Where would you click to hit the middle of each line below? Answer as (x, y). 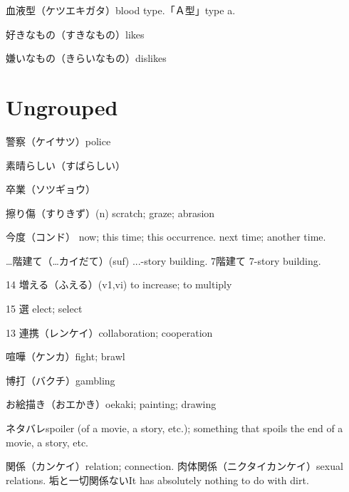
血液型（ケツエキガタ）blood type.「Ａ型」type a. (121, 10)
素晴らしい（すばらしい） (66, 165)
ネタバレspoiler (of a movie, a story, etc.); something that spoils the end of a (174, 428)
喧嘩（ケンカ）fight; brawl (66, 356)
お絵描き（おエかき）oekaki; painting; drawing (111, 404)
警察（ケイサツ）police (58, 141)
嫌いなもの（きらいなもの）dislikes (86, 58)
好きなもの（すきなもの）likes (75, 34)
